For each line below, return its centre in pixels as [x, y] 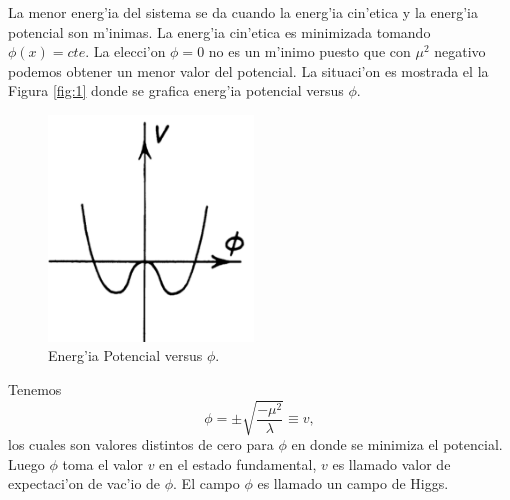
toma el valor [102, 463]
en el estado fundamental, [238, 463]
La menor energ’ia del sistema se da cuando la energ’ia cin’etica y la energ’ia [243, 12]
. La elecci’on [125, 51]
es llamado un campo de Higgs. [353, 483]
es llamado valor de [391, 463]
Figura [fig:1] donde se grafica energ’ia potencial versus [176, 90]
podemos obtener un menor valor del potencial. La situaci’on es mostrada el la [248, 70]
